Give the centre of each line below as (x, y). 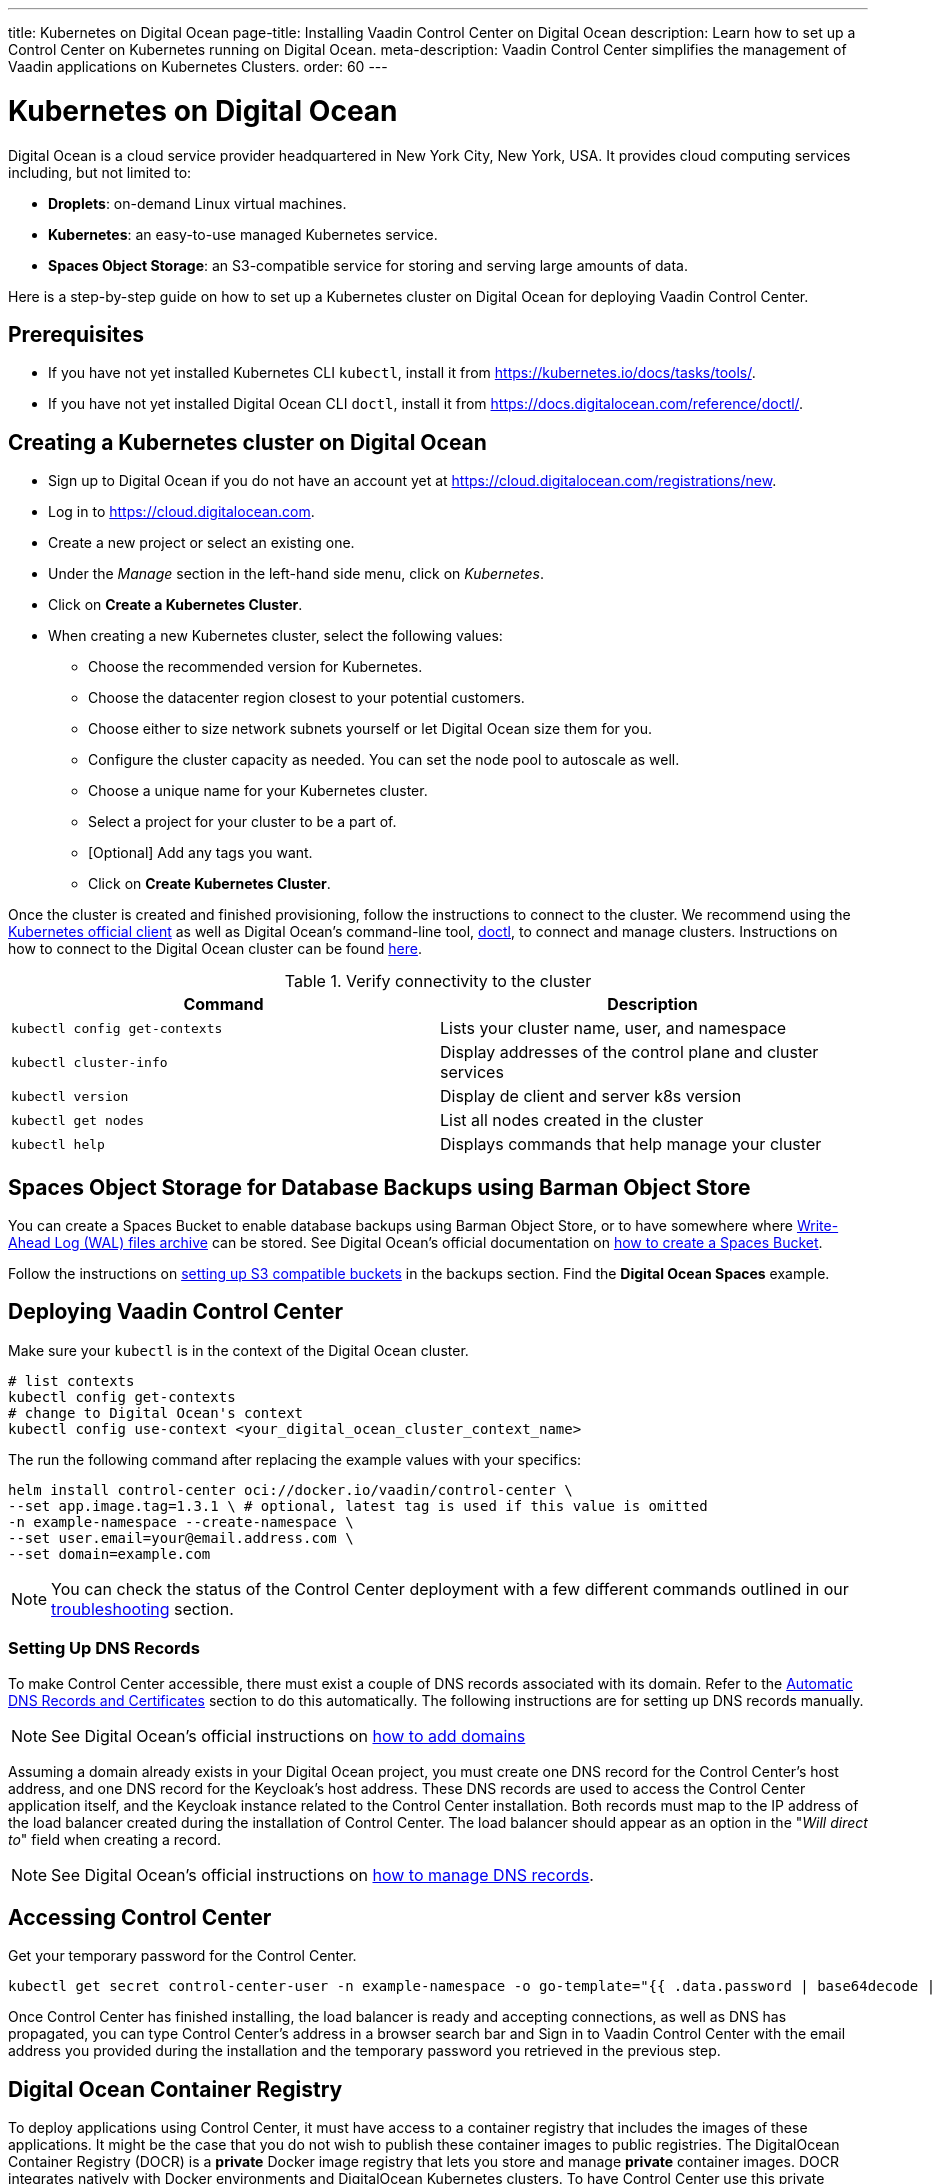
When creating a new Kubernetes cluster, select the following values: (275, 636)
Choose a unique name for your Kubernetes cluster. (258, 791)
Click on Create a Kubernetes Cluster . (175, 605)
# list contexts (71, 1380)
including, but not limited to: (100, 172)
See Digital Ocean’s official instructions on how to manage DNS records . (322, 1874)
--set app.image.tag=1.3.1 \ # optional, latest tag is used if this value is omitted (358, 1505)
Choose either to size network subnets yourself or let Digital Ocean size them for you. (370, 729)
